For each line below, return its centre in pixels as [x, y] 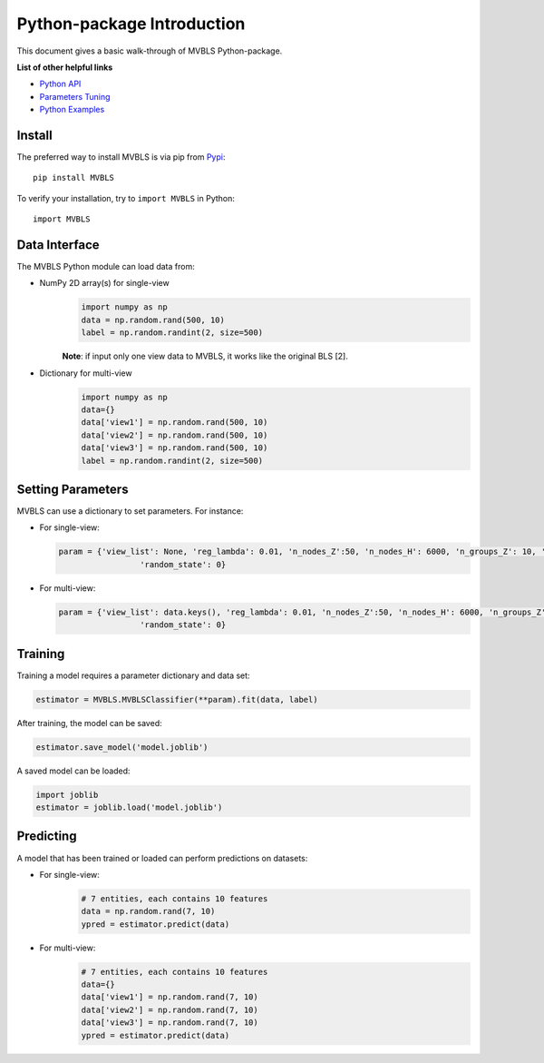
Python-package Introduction [131, 24]
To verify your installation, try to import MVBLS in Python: [126, 198]
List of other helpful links [65, 67]
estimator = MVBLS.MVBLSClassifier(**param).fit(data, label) [177, 699]
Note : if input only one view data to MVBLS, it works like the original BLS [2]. [205, 356]
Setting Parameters [73, 489]
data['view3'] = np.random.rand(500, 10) [175, 448]
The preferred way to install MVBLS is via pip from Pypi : [121, 157]
